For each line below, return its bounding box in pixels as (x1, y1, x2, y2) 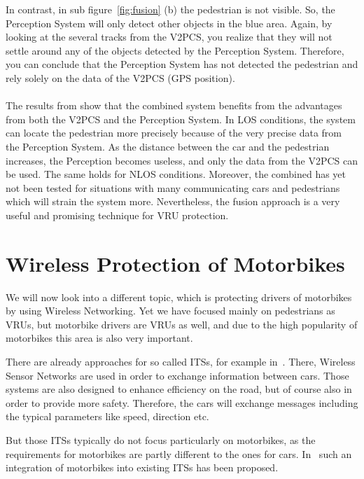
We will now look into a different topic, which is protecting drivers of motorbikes (6, 289, 352, 304)
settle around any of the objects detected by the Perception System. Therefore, (6, 43, 344, 57)
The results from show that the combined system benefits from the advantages (6, 98, 342, 113)
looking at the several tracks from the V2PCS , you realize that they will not (6, 29, 332, 44)
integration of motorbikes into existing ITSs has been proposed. (6, 460, 279, 475)
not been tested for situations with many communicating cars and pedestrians (6, 180, 340, 195)
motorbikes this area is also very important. (6, 331, 193, 345)
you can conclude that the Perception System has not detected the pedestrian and (6, 57, 358, 71)
